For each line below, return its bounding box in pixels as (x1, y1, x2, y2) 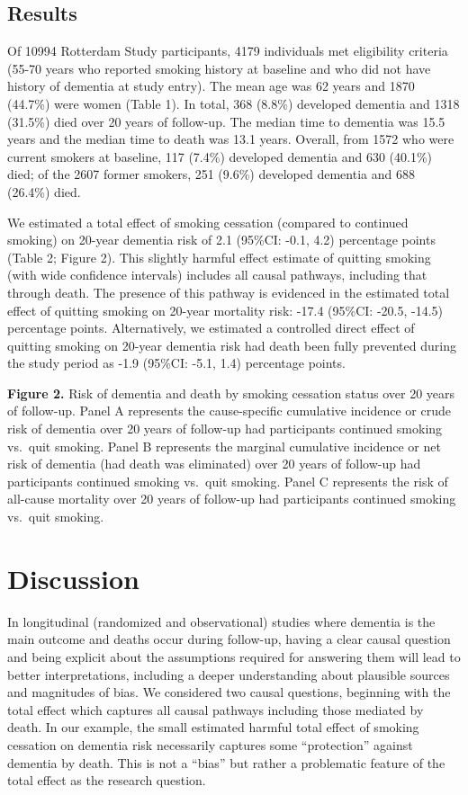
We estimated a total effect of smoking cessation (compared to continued (7, 212, 409, 231)
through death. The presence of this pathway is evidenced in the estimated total (7, 282, 450, 301)
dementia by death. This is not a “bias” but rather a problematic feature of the (7, 753, 445, 772)
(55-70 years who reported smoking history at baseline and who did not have (7, 58, 431, 77)
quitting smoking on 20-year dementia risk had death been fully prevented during (7, 335, 456, 354)
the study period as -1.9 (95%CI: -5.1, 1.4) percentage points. (7, 353, 346, 372)
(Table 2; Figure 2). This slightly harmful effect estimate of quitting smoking (7, 247, 431, 266)
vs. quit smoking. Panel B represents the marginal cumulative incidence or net (7, 436, 441, 455)
